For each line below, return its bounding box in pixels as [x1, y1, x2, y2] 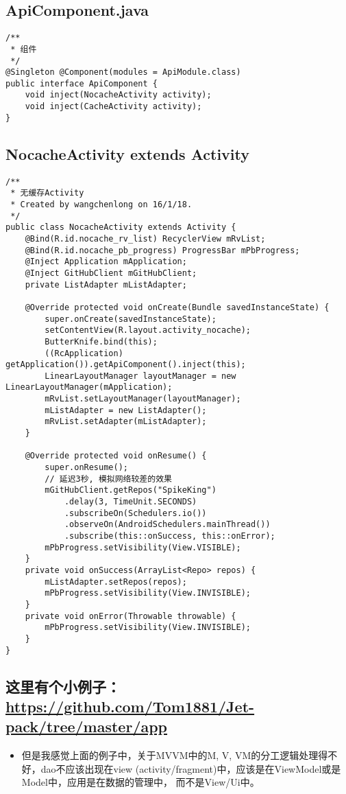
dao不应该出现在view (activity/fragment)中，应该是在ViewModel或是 [40, 761, 341, 775]
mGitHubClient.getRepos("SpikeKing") [45, 485, 217, 495]
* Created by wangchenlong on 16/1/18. [10, 199, 193, 209]
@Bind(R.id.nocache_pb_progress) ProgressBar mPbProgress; [25, 245, 300, 255]
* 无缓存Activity [10, 188, 84, 198]
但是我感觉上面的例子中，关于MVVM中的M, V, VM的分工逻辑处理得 [21, 748, 328, 762]
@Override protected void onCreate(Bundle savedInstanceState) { [25, 302, 330, 312]
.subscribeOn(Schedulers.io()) [64, 508, 207, 518]
